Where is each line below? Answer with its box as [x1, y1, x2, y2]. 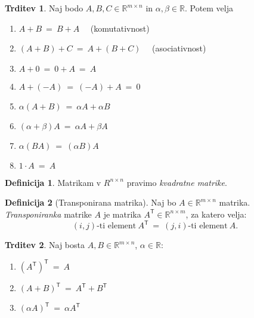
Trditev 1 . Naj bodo [5, 2, 83, 14]
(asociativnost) [152, 42, 206, 54]
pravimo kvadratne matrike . [126, 176, 227, 188]
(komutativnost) [90, 22, 150, 34]
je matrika [103, 207, 141, 220]
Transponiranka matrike [5, 207, 92, 220]
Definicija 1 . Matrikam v [5, 176, 101, 188]
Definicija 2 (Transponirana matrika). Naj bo [5, 196, 176, 209]
